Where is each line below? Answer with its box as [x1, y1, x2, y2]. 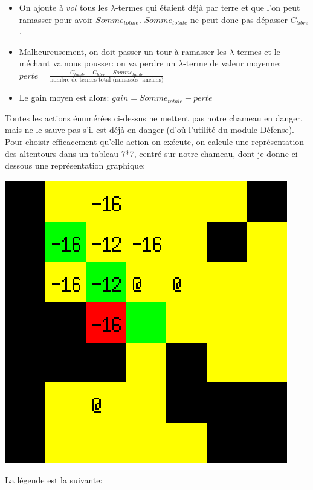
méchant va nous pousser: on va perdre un [19, 57, 176, 69]
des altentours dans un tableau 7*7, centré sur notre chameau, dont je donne [5, 147, 289, 160]
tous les [80, 1, 108, 13]
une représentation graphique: [34, 159, 146, 172]
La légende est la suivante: [5, 474, 103, 486]
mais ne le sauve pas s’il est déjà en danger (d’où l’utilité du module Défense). [5, 123, 295, 136]
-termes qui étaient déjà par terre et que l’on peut [115, 1, 300, 13]
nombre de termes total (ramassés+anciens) [50, 77, 164, 83]
